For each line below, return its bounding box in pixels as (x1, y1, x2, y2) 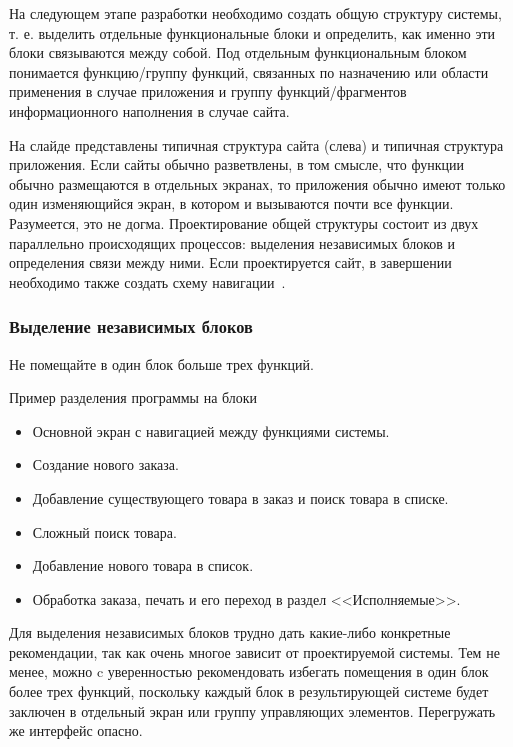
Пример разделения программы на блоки (9, 387, 258, 408)
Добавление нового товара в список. (32, 555, 254, 576)
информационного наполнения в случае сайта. (9, 100, 290, 121)
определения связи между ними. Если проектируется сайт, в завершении (9, 252, 452, 273)
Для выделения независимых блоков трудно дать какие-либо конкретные (9, 622, 451, 643)
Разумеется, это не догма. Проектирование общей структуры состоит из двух (9, 212, 479, 233)
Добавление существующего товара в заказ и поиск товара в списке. (32, 487, 449, 508)
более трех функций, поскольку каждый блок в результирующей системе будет (9, 681, 489, 702)
